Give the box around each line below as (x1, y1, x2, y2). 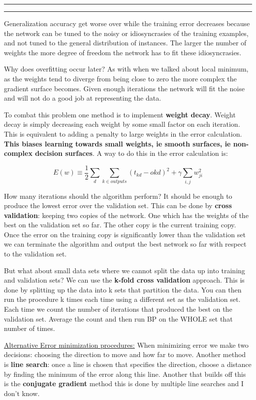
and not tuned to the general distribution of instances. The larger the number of (4, 37, 247, 48)
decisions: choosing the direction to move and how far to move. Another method (4, 349, 246, 360)
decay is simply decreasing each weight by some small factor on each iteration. (4, 119, 240, 129)
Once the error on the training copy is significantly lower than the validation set (4, 229, 246, 239)
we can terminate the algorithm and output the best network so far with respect (4, 239, 247, 249)
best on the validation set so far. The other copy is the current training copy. (4, 219, 236, 230)
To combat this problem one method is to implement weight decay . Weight (4, 109, 236, 119)
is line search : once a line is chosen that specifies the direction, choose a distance (4, 359, 252, 369)
